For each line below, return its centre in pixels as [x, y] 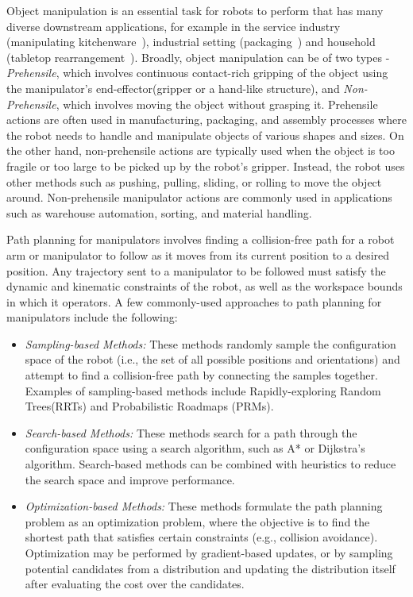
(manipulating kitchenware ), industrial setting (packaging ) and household [191, 42]
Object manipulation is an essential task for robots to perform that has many [195, 10]
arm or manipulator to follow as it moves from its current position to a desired [198, 254]
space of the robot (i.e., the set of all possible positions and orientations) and [212, 359]
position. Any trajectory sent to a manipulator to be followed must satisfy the [196, 270]
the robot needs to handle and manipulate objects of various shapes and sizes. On [205, 135]
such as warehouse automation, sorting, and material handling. [159, 212]
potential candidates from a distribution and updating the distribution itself [210, 568]
